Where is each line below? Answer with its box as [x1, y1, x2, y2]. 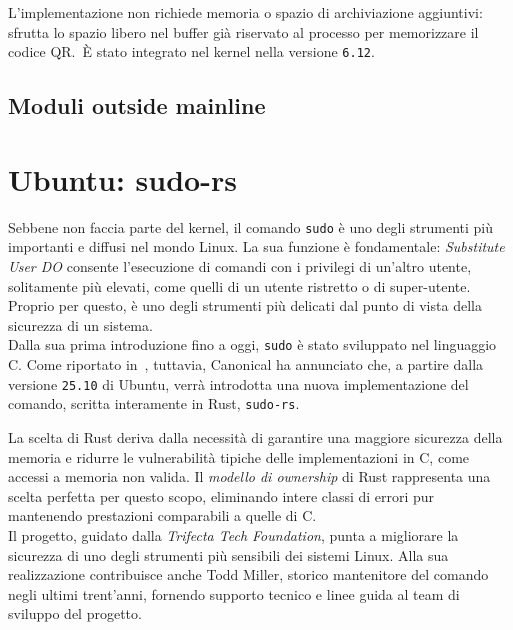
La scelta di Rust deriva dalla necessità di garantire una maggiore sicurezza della [8, 426, 503, 447]
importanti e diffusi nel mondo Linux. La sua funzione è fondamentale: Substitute [8, 236, 505, 257]
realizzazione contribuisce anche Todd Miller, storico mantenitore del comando [8, 564, 489, 585]
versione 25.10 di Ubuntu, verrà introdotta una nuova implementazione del [8, 373, 469, 394]
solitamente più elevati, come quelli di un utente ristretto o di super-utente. [8, 275, 471, 296]
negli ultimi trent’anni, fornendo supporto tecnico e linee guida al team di [8, 583, 460, 604]
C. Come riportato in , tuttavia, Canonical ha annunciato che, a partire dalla [8, 354, 484, 375]
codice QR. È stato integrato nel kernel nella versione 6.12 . [8, 41, 375, 62]
